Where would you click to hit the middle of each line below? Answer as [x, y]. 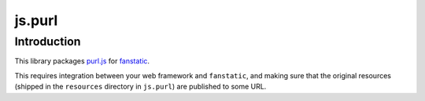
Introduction [48, 41]
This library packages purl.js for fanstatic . [82, 61]
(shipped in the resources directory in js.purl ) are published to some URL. [140, 87]
